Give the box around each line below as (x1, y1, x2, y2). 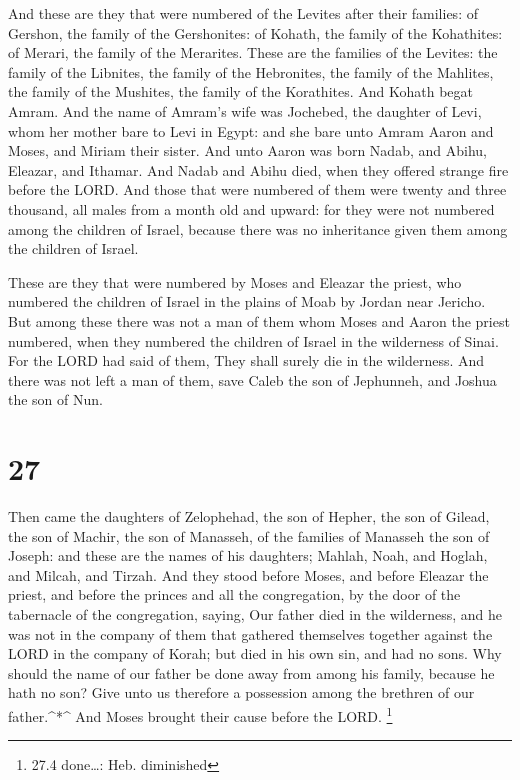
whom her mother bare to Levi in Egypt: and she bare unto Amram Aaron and (8, 120, 494, 141)
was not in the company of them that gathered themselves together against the (8, 623, 493, 644)
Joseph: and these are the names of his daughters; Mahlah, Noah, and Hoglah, (8, 545, 488, 566)
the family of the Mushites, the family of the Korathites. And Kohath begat (8, 81, 474, 102)
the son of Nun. (8, 389, 103, 410)
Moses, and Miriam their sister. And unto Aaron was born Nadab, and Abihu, (8, 140, 487, 161)
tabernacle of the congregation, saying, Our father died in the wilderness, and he (8, 603, 502, 624)
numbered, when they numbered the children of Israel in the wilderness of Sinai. (8, 330, 499, 351)
